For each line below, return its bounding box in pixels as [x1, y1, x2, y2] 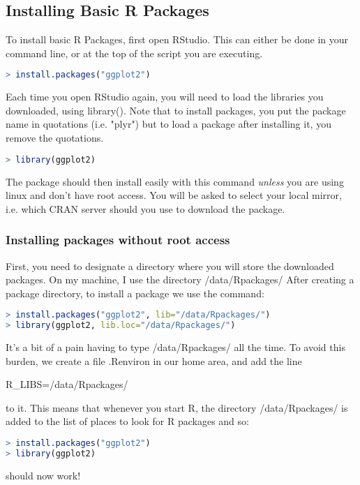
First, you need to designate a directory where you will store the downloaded [6, 258, 334, 273]
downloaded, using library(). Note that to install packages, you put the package [6, 103, 346, 117]
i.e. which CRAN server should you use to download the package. [6, 201, 285, 216]
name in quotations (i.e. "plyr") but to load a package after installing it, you [6, 117, 331, 131]
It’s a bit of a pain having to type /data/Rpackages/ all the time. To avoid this [6, 340, 345, 355]
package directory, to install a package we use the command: [6, 285, 264, 300]
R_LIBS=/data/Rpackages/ [6, 377, 128, 391]
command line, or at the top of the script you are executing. [6, 45, 263, 60]
